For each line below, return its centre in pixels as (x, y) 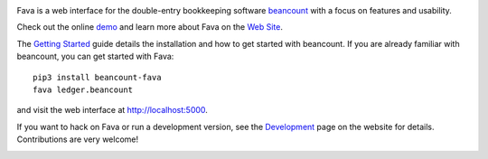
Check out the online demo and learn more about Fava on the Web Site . (150, 27)
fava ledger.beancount (83, 89)
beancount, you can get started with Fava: (95, 56)
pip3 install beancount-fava (97, 77)
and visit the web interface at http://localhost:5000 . (112, 110)
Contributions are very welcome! (78, 139)
